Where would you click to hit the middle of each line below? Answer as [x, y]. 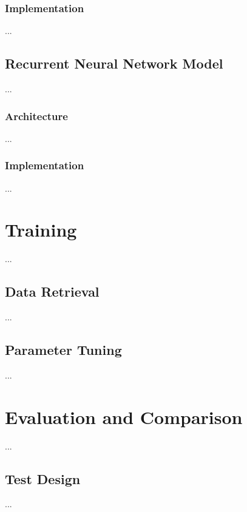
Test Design [43, 478]
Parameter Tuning [63, 350]
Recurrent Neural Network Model [114, 63]
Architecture [36, 116]
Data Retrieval [52, 291]
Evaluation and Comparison [124, 416]
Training [41, 230]
